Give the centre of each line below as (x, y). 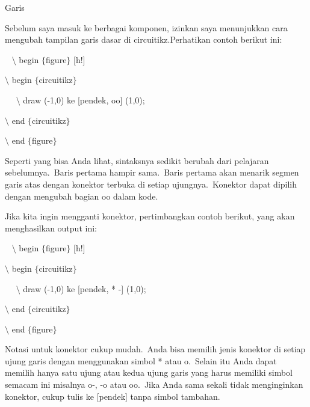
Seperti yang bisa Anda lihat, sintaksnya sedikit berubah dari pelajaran (137, 160)
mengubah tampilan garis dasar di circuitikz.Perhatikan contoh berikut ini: (144, 39)
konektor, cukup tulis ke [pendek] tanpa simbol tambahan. (113, 396)
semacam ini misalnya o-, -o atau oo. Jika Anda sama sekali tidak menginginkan (154, 384)
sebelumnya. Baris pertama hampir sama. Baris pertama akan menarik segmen (152, 172)
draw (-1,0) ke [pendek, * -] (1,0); (85, 288)
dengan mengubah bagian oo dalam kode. (82, 196)
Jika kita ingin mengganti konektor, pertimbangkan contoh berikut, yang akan (150, 216)
